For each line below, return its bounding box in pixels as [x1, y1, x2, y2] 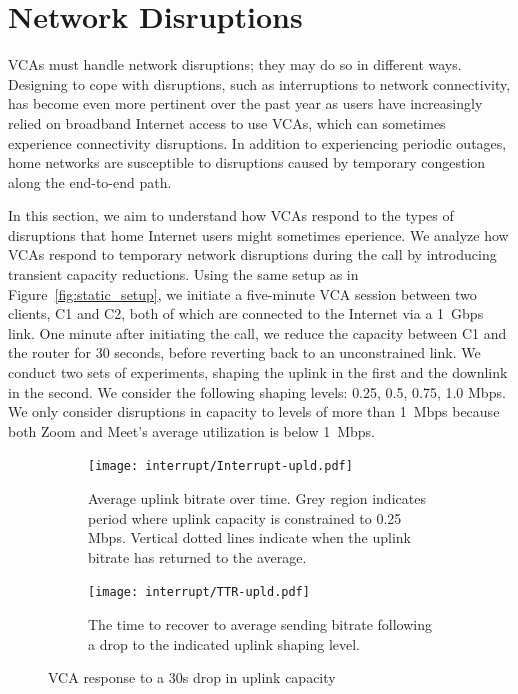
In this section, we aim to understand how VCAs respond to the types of [8, 205, 454, 226]
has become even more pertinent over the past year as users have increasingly [8, 93, 483, 114]
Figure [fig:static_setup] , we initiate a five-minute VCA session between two [8, 283, 477, 304]
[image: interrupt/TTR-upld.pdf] [88, 585, 310, 600]
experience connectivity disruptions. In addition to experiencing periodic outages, [8, 132, 507, 153]
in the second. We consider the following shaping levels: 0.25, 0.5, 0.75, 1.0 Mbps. [8, 381, 506, 402]
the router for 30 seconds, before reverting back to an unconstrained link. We [8, 342, 481, 363]
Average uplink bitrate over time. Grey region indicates [88, 488, 426, 509]
